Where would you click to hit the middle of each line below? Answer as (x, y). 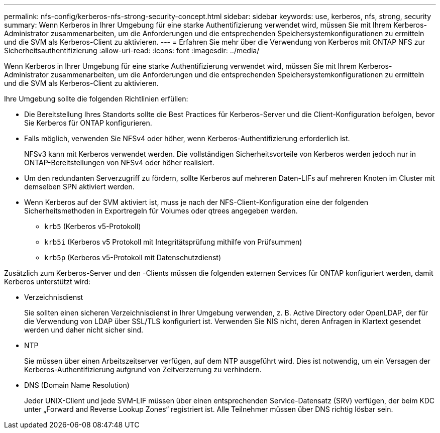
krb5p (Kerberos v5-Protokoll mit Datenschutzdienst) (133, 257)
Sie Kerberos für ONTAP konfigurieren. (88, 123)
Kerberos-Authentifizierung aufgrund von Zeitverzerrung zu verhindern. (143, 369)
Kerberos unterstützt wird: (47, 282)
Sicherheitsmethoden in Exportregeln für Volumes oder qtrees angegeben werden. (161, 211)
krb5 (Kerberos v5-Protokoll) (93, 226)
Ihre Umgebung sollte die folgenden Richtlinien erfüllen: (96, 99)
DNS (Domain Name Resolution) (77, 385)
